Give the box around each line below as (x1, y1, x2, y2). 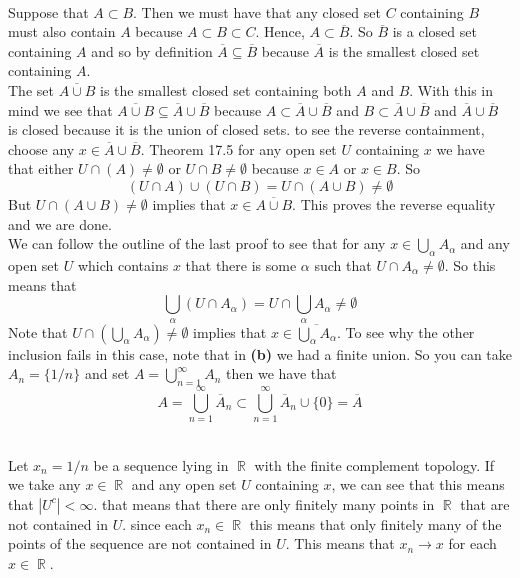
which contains (77, 254, 169, 275)
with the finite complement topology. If (254, 454, 495, 475)
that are (460, 493, 510, 514)
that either (8, 158, 74, 179)
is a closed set (392, 21, 477, 42)
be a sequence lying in (93, 454, 229, 475)
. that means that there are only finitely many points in (93, 493, 435, 514)
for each (448, 533, 497, 554)
